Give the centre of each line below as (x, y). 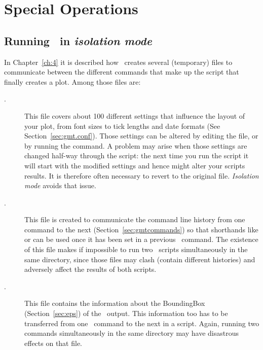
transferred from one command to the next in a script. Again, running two (142, 323)
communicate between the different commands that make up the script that (122, 72)
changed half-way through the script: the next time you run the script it (137, 155)
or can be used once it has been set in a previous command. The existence (141, 239)
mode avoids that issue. (60, 185)
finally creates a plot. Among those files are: (72, 81)
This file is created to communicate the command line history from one (135, 219)
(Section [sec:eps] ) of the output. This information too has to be (126, 313)
